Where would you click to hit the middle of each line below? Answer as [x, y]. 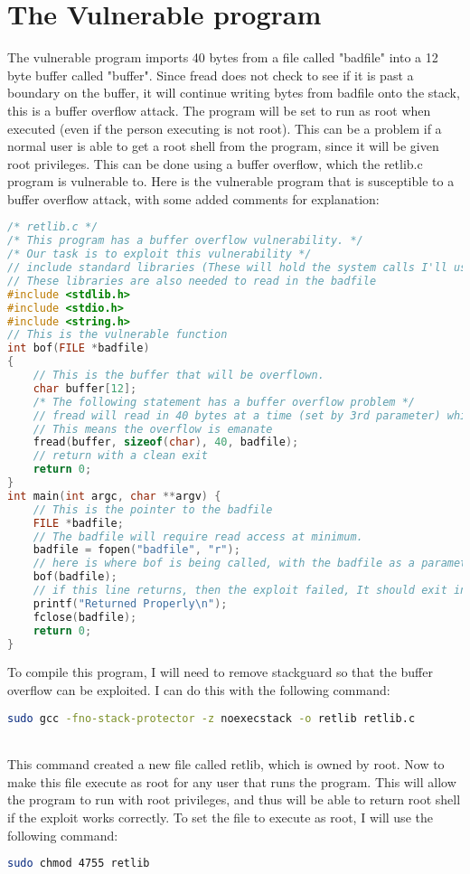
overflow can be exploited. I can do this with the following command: [199, 690]
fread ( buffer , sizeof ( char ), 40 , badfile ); [166, 442]
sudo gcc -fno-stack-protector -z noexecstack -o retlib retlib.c [211, 718]
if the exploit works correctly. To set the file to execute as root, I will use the [220, 817]
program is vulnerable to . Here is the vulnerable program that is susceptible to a [231, 181]
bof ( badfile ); [75, 577]
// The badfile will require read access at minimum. [198, 536]
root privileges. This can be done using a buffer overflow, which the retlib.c [215, 163]
